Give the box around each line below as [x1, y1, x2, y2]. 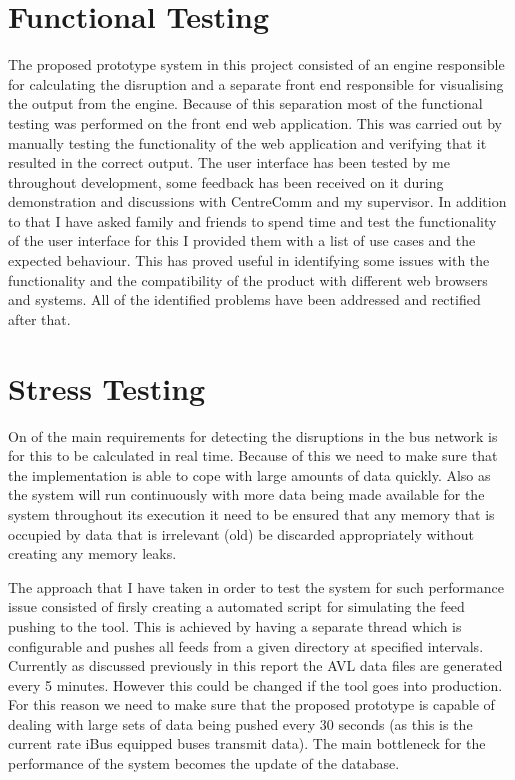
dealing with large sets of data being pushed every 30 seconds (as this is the [8, 713, 473, 734]
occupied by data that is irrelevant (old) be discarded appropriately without [8, 523, 474, 544]
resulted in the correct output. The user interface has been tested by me [8, 152, 450, 173]
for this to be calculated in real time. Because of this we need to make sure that [8, 445, 498, 466]
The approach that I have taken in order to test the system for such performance [8, 576, 504, 597]
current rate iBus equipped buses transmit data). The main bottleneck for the [8, 733, 486, 754]
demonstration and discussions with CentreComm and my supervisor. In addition [8, 191, 507, 212]
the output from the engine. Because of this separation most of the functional [8, 93, 483, 114]
